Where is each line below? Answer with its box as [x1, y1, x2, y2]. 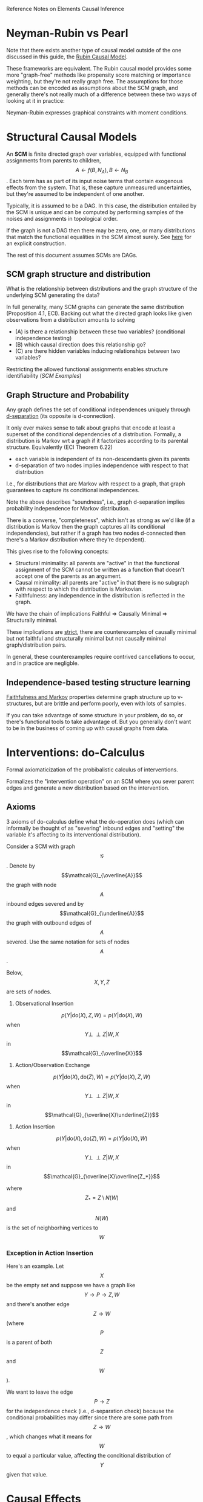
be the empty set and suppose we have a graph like [6, 1281, 136, 1288]
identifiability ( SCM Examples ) [6, 372, 82, 380]
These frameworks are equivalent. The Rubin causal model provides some [6, 64, 192, 72]
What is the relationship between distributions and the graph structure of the [6, 285, 198, 293]
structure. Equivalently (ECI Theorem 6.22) [6, 443, 113, 451]
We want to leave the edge [6, 1388, 73, 1396]
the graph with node [6, 881, 57, 888]
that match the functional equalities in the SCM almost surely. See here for [6, 233, 192, 240]
